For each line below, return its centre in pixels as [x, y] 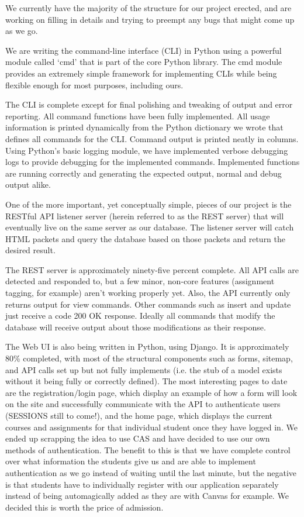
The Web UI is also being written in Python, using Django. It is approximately [147, 347]
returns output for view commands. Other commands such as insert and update [148, 304]
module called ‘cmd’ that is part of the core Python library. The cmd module [144, 62]
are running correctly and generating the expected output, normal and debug [144, 173]
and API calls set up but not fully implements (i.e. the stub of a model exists [144, 369]
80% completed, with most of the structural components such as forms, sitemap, [149, 358]
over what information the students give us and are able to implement [131, 461]
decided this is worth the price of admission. [84, 507]
